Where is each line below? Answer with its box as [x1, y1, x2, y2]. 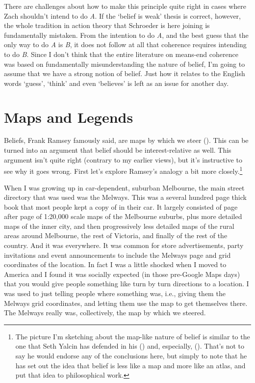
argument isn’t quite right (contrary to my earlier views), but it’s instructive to [4, 154, 242, 164]
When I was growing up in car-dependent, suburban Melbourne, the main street [4, 182, 245, 192]
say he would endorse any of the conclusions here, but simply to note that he [15, 351, 247, 360]
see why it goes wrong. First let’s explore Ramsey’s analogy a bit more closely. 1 [4, 164, 243, 176]
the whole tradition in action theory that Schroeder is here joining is [4, 20, 210, 30]
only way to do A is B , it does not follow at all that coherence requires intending [4, 39, 247, 50]
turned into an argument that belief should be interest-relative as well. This [4, 145, 231, 155]
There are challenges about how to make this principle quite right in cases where [4, 1, 246, 11]
